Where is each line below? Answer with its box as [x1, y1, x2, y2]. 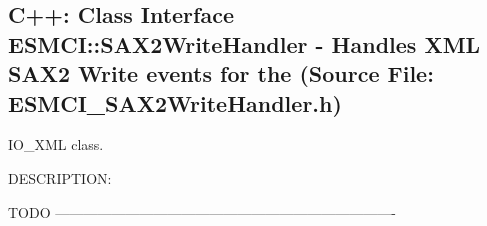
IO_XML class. [8, 134, 104, 155]
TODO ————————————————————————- [8, 201, 396, 222]
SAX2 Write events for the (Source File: [8, 58, 434, 89]
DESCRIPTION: [8, 167, 112, 188]
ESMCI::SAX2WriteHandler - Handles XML [8, 28, 481, 59]
